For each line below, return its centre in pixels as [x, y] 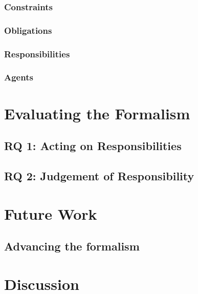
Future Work [51, 213]
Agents [19, 77]
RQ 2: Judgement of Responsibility [99, 175]
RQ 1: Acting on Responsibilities [93, 146]
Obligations [28, 30]
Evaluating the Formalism [97, 113]
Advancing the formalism [72, 246]
